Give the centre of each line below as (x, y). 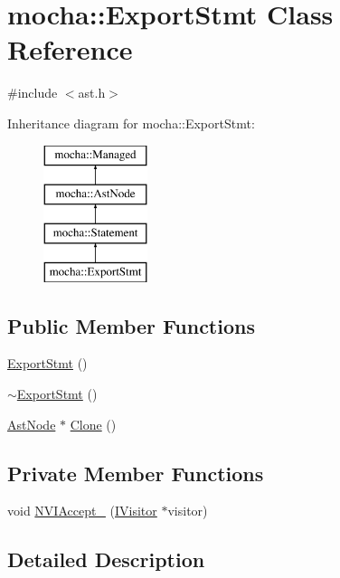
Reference (70, 49)
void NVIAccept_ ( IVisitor (82, 511)
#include (33, 93)
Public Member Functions (131, 325)
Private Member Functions (136, 473)
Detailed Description (106, 559)
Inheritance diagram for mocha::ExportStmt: (131, 123)
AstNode (32, 424)
